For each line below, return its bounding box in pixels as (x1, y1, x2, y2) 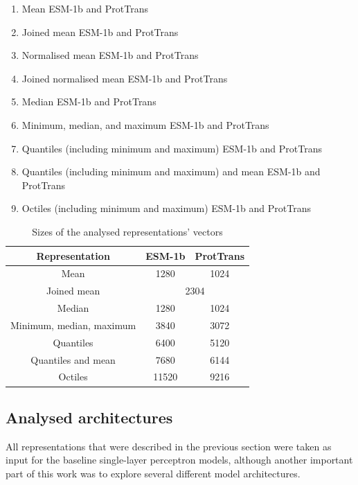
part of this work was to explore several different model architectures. (6, 466, 301, 480)
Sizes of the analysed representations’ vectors (32, 224, 223, 238)
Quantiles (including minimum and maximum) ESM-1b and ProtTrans (21, 141, 322, 155)
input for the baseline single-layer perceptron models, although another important (6, 452, 353, 467)
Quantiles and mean (30, 352, 116, 367)
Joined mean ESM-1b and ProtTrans (21, 24, 179, 39)
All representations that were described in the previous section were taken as (6, 439, 332, 453)
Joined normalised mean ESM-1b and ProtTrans (21, 71, 228, 85)
